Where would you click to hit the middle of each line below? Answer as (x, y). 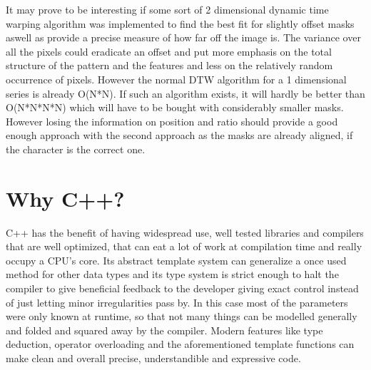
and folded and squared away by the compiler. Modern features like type (164, 330)
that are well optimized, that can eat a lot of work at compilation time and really (184, 246)
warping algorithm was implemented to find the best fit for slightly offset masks (180, 23)
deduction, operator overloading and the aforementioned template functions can (180, 344)
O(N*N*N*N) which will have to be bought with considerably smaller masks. (175, 107)
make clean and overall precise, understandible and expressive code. (153, 358)
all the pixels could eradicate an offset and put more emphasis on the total (169, 51)
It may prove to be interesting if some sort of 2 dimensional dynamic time (167, 9)
